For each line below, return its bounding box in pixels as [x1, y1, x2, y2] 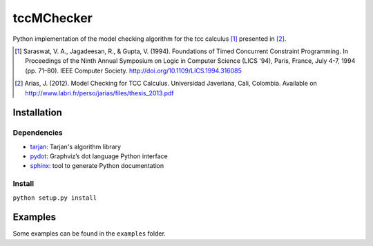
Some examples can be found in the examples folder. [12, 229, 166, 238]
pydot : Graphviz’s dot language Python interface [30, 152, 169, 160]
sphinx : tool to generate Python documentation [30, 162, 164, 170]
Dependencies [12, 128, 64, 138]
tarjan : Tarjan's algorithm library [30, 142, 121, 151]
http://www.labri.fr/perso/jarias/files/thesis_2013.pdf [25, 88, 174, 97]
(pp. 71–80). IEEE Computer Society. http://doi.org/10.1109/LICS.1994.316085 [25, 66, 242, 75]
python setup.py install [12, 193, 97, 202]
